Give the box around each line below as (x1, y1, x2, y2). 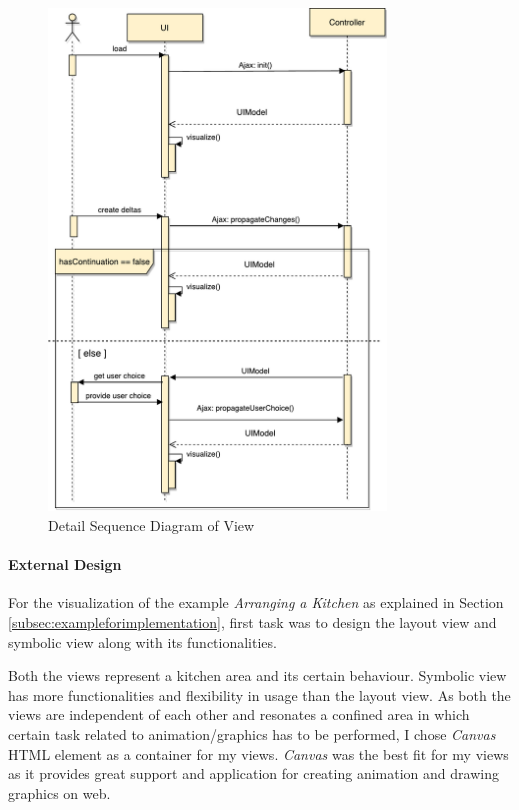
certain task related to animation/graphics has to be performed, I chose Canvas (8, 723, 496, 744)
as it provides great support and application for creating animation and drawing (8, 763, 499, 784)
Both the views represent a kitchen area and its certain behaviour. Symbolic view (8, 665, 507, 686)
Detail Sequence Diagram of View (48, 514, 255, 535)
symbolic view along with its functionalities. (8, 631, 277, 652)
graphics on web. (8, 782, 111, 803)
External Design (8, 554, 122, 575)
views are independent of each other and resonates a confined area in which (8, 704, 470, 725)
